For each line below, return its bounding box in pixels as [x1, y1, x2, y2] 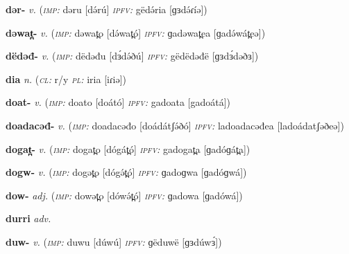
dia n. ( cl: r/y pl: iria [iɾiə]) [6, 71, 127, 86]
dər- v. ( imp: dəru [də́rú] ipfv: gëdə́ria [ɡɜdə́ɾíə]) [6, 2, 207, 16]
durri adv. [6, 211, 51, 226]
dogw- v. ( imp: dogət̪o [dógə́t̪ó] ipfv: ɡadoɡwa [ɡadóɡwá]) [6, 165, 247, 179]
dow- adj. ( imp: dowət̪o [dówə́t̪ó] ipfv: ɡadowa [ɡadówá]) [6, 188, 243, 202]
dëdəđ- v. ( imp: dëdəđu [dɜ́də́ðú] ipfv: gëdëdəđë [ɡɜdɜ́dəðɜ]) [6, 48, 259, 63]
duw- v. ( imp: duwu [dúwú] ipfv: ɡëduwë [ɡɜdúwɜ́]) [6, 234, 222, 248]
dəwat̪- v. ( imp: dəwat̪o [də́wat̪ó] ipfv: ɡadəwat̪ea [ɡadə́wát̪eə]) [6, 25, 266, 39]
